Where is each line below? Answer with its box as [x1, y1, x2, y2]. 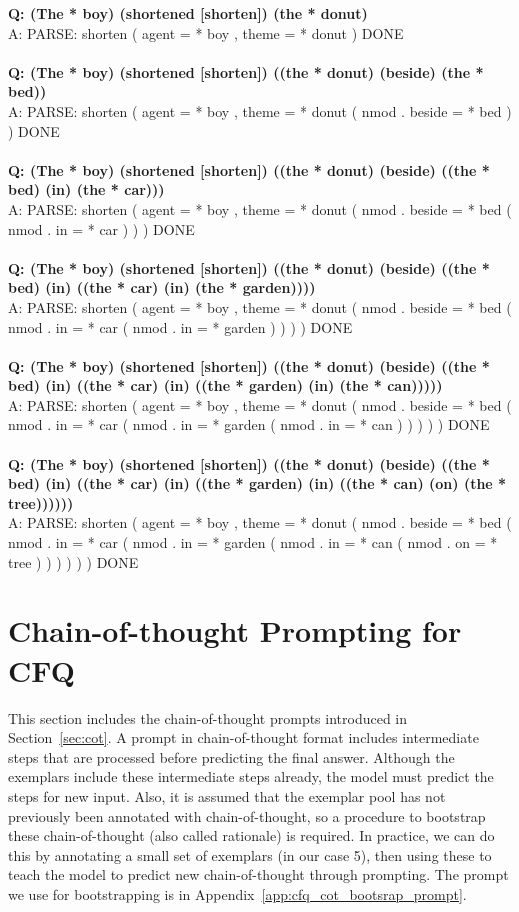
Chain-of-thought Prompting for [8, 610, 462, 651]
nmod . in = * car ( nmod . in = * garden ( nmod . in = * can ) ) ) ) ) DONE [8, 414, 490, 435]
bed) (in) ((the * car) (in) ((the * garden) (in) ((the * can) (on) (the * [8, 473, 507, 494]
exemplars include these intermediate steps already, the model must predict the [8, 766, 494, 787]
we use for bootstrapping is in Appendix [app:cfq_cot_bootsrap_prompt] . [8, 883, 467, 904]
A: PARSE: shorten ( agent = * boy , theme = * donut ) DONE [8, 22, 404, 43]
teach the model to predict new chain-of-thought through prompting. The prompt [8, 864, 509, 885]
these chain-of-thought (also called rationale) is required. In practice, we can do [8, 825, 495, 846]
